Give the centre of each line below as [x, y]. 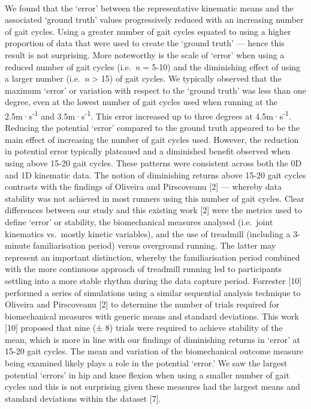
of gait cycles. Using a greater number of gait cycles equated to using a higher [148, 31]
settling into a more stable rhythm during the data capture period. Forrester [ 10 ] [153, 280]
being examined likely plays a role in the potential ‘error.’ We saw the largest [146, 363]
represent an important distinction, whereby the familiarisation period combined [153, 257]
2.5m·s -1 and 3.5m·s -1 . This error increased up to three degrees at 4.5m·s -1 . [148, 115]
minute [18, 245]
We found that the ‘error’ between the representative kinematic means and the [149, 8]
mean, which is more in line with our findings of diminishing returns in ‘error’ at [153, 339]
